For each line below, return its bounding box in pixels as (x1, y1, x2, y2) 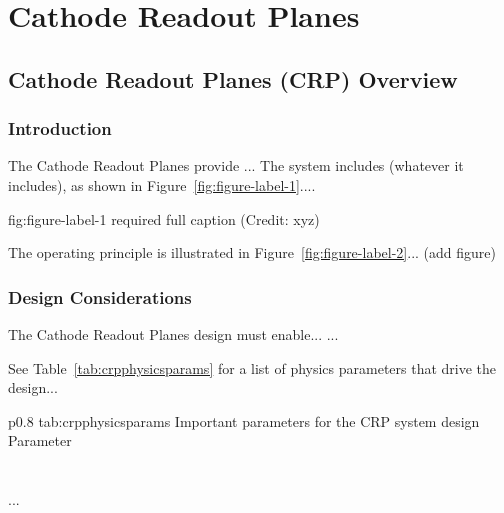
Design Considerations (8, 284, 192, 309)
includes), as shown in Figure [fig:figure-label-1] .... (8, 174, 316, 195)
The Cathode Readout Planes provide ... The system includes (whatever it (8, 155, 464, 176)
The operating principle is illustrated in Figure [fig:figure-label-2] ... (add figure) (8, 242, 496, 263)
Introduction (8, 116, 112, 141)
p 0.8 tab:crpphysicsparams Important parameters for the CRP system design (8, 410, 480, 431)
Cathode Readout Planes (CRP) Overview (8, 63, 458, 94)
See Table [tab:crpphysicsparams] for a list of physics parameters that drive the (8, 357, 497, 378)
